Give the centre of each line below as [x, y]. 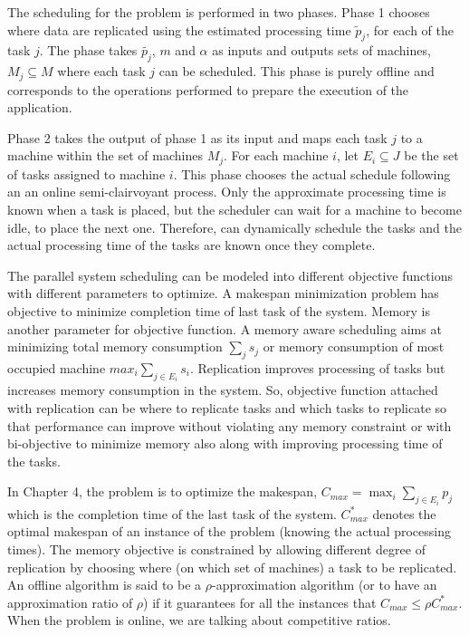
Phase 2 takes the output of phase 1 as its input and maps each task [197, 137]
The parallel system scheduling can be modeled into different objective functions [230, 275]
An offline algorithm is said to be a [105, 585]
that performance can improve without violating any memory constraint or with [230, 425]
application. [40, 107]
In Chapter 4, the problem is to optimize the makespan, [163, 491]
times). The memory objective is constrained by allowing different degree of [216, 549]
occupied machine [57, 368]
